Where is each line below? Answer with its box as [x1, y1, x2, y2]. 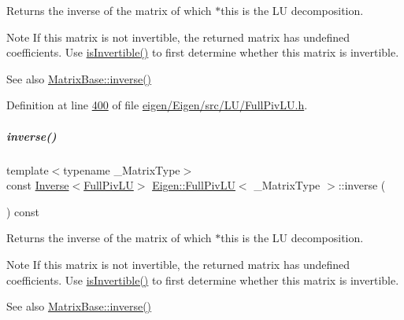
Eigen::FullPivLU [152, 177, 235, 193]
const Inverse [6, 177, 69, 193]
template [6, 161, 49, 178]
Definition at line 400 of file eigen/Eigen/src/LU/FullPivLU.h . [6, 97, 308, 113]
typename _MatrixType [63, 161, 180, 178]
